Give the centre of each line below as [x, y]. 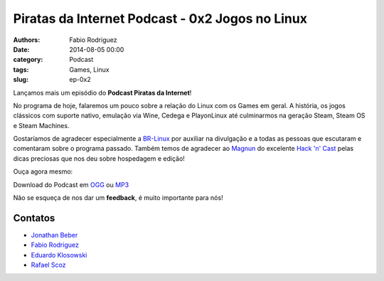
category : [28, 60]
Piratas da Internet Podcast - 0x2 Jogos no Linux [160, 18]
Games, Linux [89, 69]
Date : [21, 49]
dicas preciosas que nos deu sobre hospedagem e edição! [99, 158]
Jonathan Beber [54, 235]
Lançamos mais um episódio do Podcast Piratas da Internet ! [102, 92]
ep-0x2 [80, 80]
